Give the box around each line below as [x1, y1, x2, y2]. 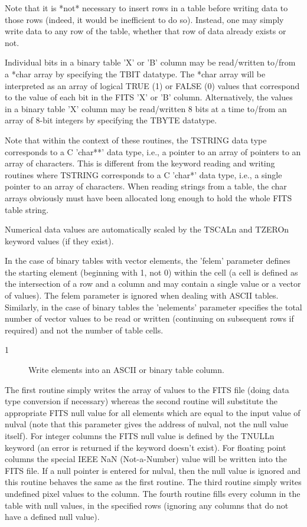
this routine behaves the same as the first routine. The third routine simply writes [5, 476, 302, 488]
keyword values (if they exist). [5, 234, 114, 247]
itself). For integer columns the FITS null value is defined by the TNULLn [5, 430, 275, 441]
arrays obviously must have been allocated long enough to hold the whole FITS [5, 191, 292, 204]
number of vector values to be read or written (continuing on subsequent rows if [5, 312, 294, 325]
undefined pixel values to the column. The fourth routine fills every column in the [5, 487, 301, 499]
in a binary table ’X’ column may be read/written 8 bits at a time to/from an [5, 102, 287, 114]
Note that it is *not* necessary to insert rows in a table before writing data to [5, 2, 288, 14]
